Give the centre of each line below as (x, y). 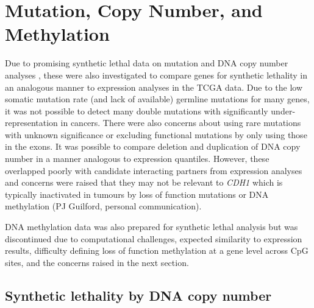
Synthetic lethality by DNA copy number (138, 295)
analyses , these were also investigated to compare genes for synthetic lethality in (156, 75)
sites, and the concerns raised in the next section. (97, 262)
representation (31, 123)
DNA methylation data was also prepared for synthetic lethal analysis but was (152, 227)
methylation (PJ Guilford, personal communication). (103, 206)
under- (283, 110)
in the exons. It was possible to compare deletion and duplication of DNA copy (153, 146)
